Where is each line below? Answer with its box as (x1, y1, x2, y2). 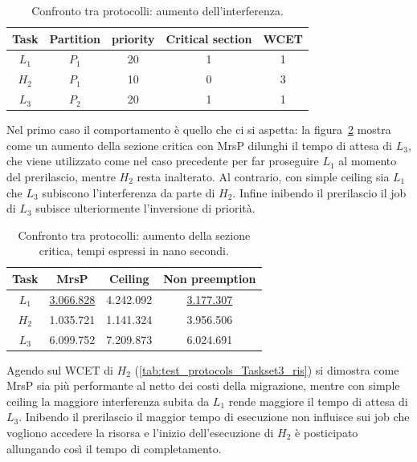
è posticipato (295, 423, 358, 440)
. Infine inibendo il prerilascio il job (232, 184, 407, 201)
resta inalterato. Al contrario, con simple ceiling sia (137, 168, 390, 184)
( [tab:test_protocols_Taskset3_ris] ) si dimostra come (134, 361, 399, 378)
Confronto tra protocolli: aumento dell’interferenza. (31, 2, 284, 18)
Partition (49, 30, 101, 47)
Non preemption (163, 269, 256, 286)
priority (112, 30, 155, 47)
